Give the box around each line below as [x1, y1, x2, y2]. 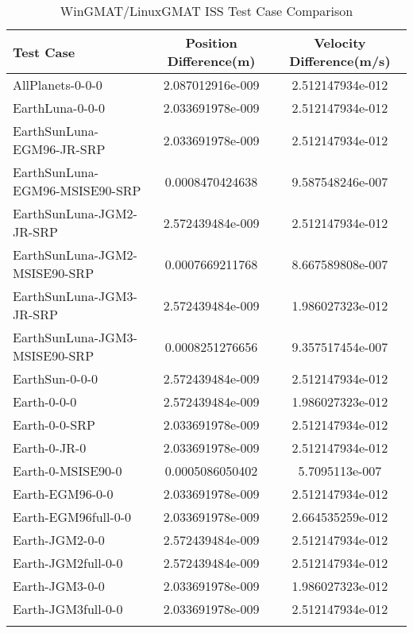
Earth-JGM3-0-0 [13, 577, 105, 595]
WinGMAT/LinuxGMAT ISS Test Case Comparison [60, 2, 353, 20]
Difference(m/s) [289, 52, 391, 70]
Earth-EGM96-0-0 [13, 484, 114, 503]
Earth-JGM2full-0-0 [13, 554, 123, 572]
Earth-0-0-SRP [13, 415, 95, 434]
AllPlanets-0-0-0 [13, 75, 102, 94]
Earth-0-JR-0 [13, 438, 87, 457]
